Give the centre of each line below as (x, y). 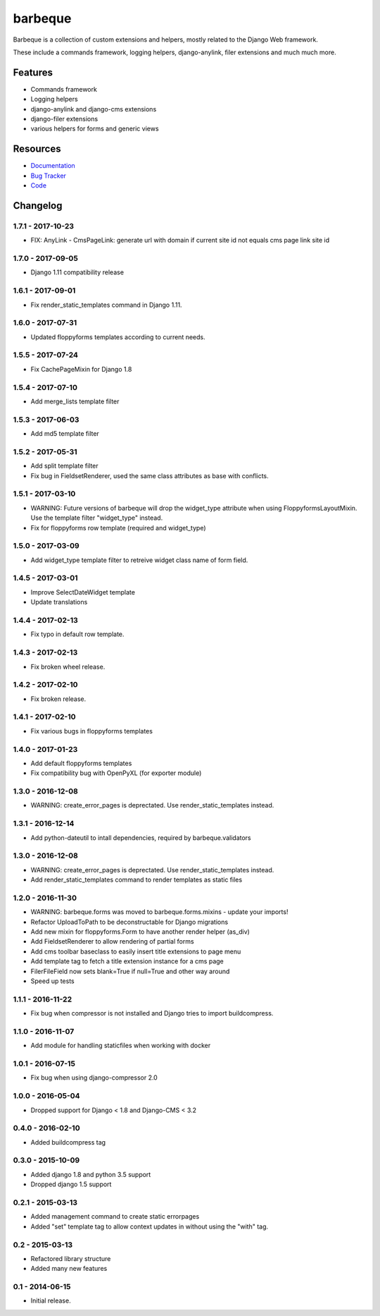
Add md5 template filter (65, 434)
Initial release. (51, 1300)
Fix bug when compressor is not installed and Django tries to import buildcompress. (152, 1013)
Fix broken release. (58, 699)
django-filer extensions (64, 119)
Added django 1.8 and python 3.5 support (91, 1174)
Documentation (53, 166)
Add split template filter (64, 466)
